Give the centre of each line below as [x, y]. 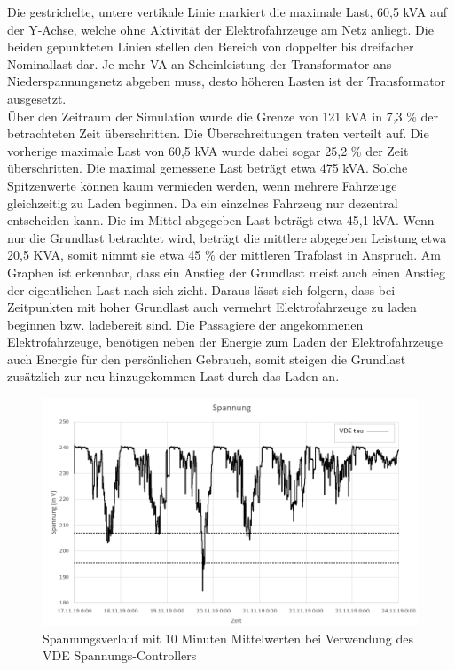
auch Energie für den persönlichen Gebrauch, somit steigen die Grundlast [207, 358]
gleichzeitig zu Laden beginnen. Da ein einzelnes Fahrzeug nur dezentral [203, 203]
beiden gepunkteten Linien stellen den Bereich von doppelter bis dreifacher [211, 47]
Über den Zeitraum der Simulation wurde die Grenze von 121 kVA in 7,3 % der [223, 116]
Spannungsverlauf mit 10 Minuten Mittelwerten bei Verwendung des [228, 638]
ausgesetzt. [37, 98]
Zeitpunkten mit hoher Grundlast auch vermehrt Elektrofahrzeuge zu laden [212, 307]
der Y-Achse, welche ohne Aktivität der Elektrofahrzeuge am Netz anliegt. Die [220, 29]
